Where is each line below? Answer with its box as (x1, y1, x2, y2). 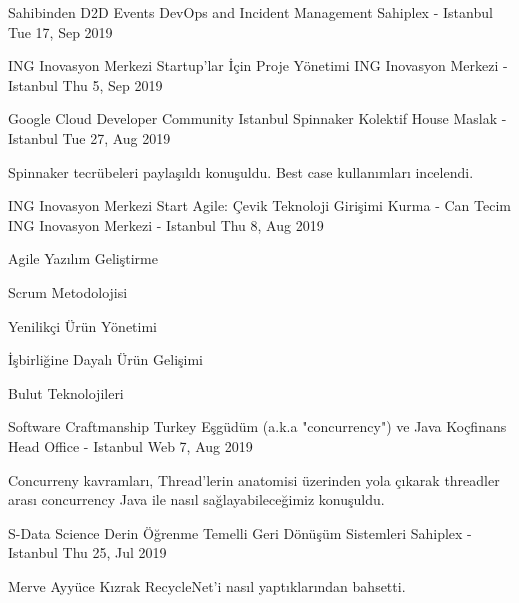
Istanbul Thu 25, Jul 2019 (8, 542, 167, 563)
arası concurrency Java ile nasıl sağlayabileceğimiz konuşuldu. (8, 489, 385, 510)
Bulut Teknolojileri (8, 382, 124, 403)
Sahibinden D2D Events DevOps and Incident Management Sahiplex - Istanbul (8, 2, 493, 22)
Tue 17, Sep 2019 (8, 21, 113, 42)
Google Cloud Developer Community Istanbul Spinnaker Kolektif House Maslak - (8, 108, 507, 129)
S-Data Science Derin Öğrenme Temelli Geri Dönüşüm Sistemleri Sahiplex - (8, 522, 472, 543)
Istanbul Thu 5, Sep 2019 (8, 74, 163, 95)
